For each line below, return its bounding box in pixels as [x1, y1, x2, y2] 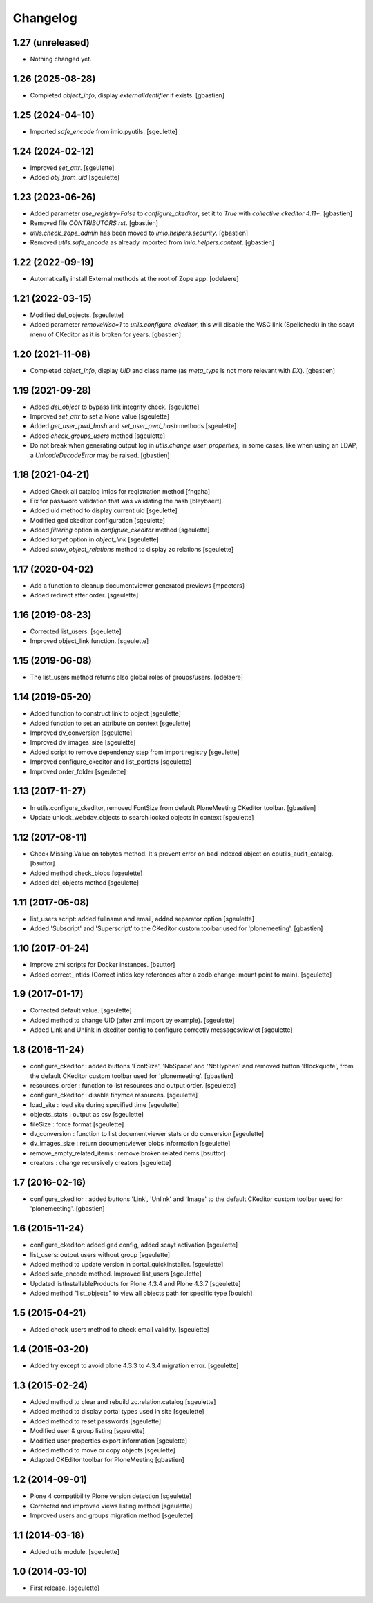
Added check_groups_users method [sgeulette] [30, 432, 166, 440]
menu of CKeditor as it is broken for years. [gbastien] [30, 330, 182, 338]
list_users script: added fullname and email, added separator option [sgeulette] [30, 914, 255, 923]
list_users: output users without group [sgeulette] [30, 1250, 171, 1258]
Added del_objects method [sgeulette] [30, 878, 140, 887]
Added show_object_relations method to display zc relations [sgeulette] [30, 545, 234, 553]
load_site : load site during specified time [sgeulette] [30, 1100, 180, 1108]
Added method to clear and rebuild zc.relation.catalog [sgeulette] [30, 1397, 216, 1405]
